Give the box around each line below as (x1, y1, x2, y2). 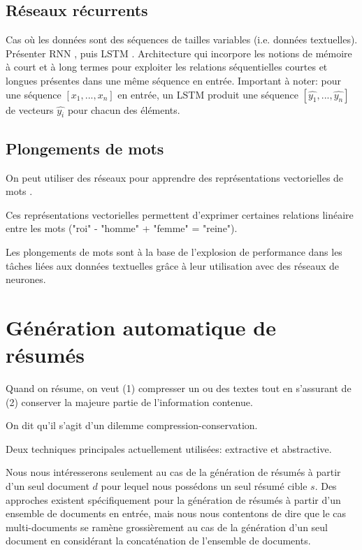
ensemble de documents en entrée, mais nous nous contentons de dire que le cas (6, 506, 347, 521)
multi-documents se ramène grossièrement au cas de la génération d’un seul (6, 519, 328, 534)
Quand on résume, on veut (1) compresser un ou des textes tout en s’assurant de (6, 381, 352, 396)
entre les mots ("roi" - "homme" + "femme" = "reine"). (6, 221, 238, 236)
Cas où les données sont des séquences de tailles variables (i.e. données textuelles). (6, 32, 358, 47)
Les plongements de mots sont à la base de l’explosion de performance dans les (6, 244, 342, 259)
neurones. (6, 272, 46, 287)
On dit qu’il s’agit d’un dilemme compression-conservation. (6, 418, 258, 433)
